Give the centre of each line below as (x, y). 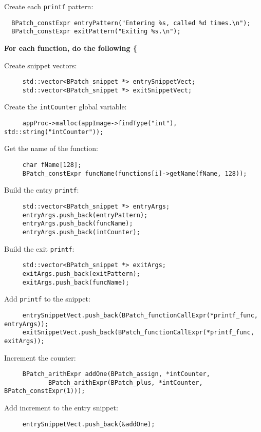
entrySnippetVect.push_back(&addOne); (89, 424)
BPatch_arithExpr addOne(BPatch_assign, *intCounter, (116, 374)
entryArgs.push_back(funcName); (78, 224)
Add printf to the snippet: (47, 299)
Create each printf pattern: (49, 6)
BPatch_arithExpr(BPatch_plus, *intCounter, (125, 382)
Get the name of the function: (51, 148)
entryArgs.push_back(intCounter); (81, 232)
